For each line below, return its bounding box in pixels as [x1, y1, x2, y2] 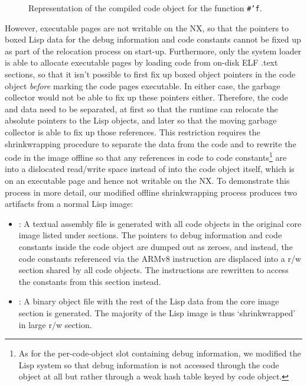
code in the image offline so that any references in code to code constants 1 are [5, 150, 287, 163]
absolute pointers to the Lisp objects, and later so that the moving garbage [5, 114, 277, 126]
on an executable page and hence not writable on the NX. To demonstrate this [5, 174, 290, 187]
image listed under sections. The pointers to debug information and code [18, 229, 282, 241]
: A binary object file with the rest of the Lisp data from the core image [18, 295, 279, 307]
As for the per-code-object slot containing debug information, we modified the [18, 347, 301, 359]
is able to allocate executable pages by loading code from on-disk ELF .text [5, 56, 278, 69]
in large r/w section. [18, 318, 92, 330]
